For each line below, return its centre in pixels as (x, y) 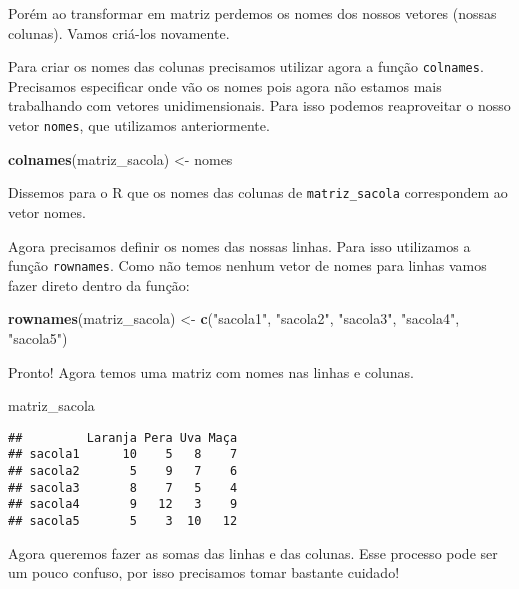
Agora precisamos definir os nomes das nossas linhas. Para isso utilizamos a (239, 245)
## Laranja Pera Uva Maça (123, 437)
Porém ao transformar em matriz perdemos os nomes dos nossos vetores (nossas (252, 13)
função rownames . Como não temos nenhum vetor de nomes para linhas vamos (247, 265)
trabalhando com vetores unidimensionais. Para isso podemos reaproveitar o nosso (259, 105)
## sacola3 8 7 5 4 (123, 487)
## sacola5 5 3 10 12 (123, 521)
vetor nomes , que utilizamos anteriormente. (139, 125)
